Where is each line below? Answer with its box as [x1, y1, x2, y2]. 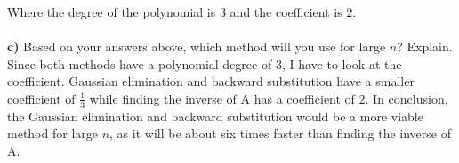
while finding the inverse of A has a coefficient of [89, 89, 355, 107]
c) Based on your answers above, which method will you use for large [7, 37, 386, 56]
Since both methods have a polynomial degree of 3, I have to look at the [7, 54, 402, 73]
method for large [7, 124, 98, 143]
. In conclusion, [365, 89, 448, 107]
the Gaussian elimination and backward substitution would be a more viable [7, 106, 423, 125]
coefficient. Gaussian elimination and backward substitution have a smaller [7, 72, 415, 90]
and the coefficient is [229, 3, 342, 20]
